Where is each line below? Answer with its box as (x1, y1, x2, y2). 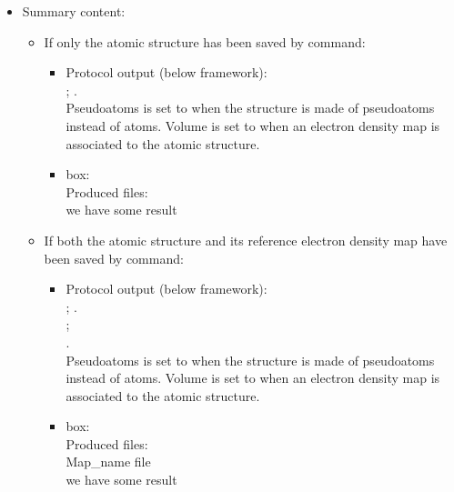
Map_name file (66, 452, 151, 471)
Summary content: (22, 2, 126, 20)
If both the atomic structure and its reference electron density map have (44, 230, 448, 249)
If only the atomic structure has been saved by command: (44, 32, 366, 51)
